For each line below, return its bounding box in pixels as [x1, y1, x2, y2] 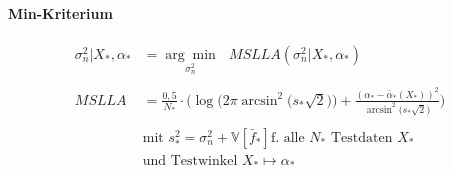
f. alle [270, 130, 305, 145]
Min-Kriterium [8, 2, 113, 23]
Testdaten [330, 130, 393, 145]
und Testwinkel [142, 154, 238, 169]
